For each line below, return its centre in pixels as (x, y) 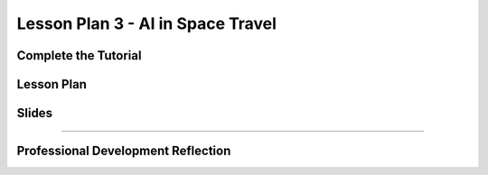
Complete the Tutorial (79, 55)
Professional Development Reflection (124, 151)
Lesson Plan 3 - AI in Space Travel (147, 23)
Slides (35, 113)
